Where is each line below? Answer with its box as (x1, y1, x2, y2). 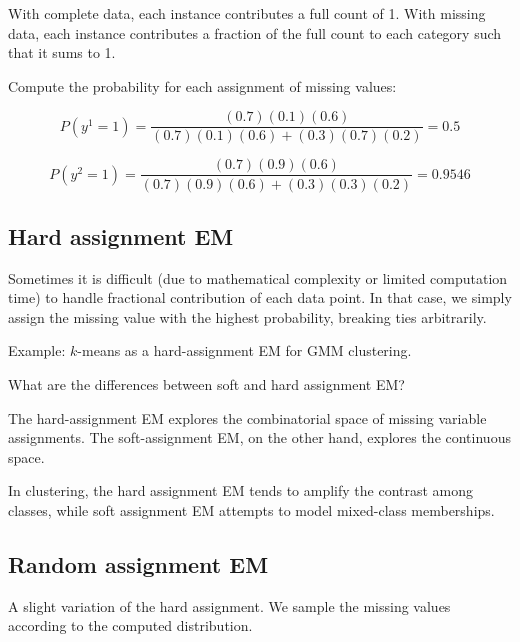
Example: (8, 340, 66, 361)
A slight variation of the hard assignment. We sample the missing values (8, 595, 451, 616)
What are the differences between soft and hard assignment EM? (8, 374, 405, 395)
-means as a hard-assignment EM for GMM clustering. (77, 340, 412, 361)
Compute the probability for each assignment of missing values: (8, 75, 397, 96)
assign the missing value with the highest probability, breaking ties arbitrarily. (8, 306, 487, 327)
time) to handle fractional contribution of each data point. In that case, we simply (8, 287, 512, 308)
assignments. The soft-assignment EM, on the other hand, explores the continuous (8, 427, 511, 448)
